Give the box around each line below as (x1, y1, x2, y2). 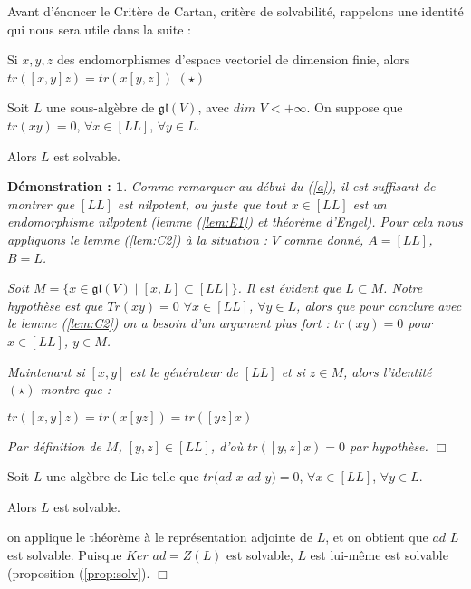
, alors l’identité (343, 362, 432, 381)
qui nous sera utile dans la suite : (7, 19, 191, 38)
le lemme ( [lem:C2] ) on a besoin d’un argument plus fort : (7, 314, 330, 333)
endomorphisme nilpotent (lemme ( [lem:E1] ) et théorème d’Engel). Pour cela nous (7, 212, 463, 231)
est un (352, 194, 387, 213)
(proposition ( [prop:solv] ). (7, 563, 150, 582)
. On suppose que (306, 98, 403, 117)
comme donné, (284, 229, 364, 248)
